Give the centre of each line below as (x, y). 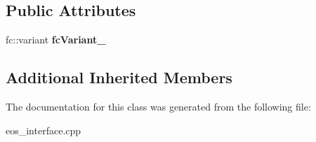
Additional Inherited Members (119, 77)
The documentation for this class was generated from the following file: (158, 106)
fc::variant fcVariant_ (56, 40)
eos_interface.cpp (44, 130)
